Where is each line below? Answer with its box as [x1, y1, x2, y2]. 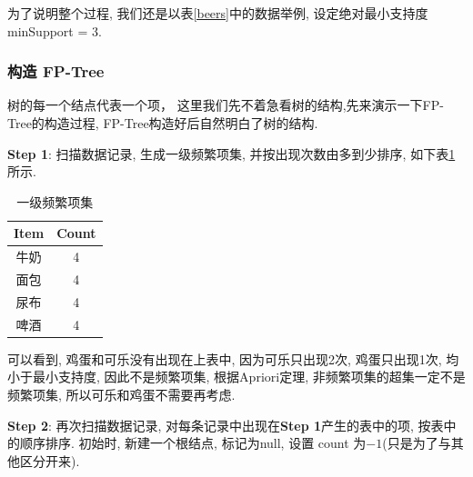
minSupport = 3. [7, 21, 102, 40]
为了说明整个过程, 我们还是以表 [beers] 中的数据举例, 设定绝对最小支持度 [7, 4, 428, 22]
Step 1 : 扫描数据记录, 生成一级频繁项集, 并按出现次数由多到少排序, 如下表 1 [7, 144, 456, 163]
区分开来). [19, 451, 80, 470]
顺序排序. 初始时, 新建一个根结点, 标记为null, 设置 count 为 [19, 433, 367, 452]
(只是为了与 [382, 433, 451, 452]
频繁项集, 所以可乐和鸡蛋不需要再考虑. [7, 385, 236, 404]
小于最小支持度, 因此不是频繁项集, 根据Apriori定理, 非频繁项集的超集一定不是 [7, 367, 466, 386]
